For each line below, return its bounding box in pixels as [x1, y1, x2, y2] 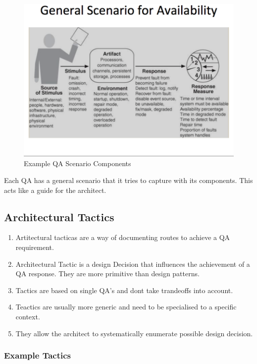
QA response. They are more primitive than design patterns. [15, 268, 200, 279]
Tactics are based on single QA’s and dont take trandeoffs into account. [15, 285, 233, 295]
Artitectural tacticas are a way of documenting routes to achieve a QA [15, 232, 230, 243]
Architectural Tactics [4, 209, 114, 224]
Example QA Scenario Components [24, 158, 131, 169]
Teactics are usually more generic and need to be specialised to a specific [15, 302, 237, 312]
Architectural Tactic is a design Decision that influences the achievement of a [15, 258, 250, 269]
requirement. [15, 242, 54, 252]
